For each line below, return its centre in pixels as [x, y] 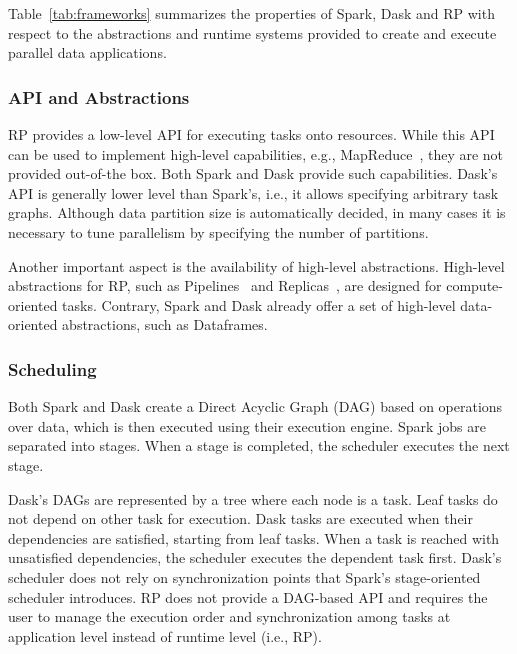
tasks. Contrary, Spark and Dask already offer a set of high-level [259, 304]
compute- [474, 285]
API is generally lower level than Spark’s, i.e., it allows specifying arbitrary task [253, 192]
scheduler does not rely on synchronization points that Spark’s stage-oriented [244, 576]
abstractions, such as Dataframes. [165, 324]
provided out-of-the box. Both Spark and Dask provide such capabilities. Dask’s [253, 173]
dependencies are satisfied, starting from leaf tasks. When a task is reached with [254, 537]
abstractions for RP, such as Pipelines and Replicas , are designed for [225, 285]
